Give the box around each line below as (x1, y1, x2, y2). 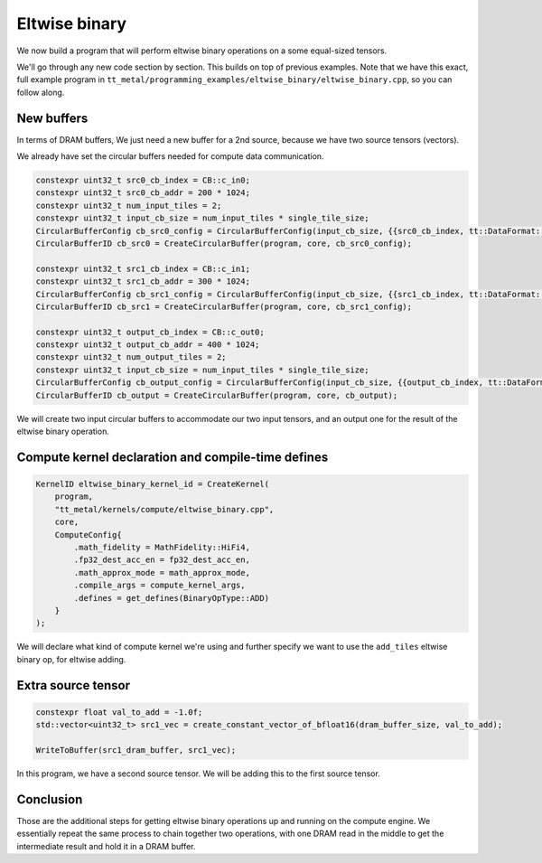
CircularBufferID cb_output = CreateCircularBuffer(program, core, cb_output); (35, 389, 398, 400)
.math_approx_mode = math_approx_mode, (73, 568, 250, 577)
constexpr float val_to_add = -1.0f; (35, 707, 203, 718)
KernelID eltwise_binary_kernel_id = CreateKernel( (35, 479, 270, 490)
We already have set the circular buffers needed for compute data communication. (16, 151, 324, 162)
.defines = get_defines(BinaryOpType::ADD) (73, 593, 270, 603)
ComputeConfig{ (54, 530, 122, 539)
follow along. (16, 87, 65, 98)
